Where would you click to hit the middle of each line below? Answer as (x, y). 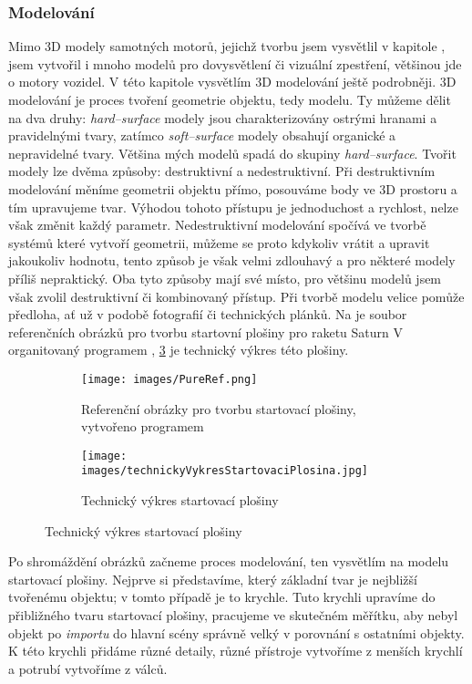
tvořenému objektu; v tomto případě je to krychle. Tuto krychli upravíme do (222, 597)
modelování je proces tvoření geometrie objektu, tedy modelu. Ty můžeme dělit (230, 99)
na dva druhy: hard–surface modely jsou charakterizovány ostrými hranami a (223, 117)
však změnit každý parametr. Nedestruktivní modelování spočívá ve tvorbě (217, 225)
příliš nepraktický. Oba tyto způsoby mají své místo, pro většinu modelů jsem (225, 278)
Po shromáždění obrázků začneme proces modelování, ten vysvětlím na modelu (229, 561)
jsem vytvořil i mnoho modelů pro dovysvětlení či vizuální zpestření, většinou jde (235, 63)
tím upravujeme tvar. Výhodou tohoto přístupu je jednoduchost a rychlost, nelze (233, 207)
